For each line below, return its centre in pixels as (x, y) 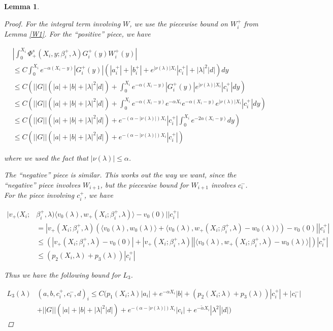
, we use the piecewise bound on (179, 23)
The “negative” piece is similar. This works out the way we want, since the (120, 175)
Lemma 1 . (22, 6)
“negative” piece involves (42, 184)
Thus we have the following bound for (62, 274)
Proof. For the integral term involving (62, 23)
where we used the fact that (46, 157)
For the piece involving (39, 195)
